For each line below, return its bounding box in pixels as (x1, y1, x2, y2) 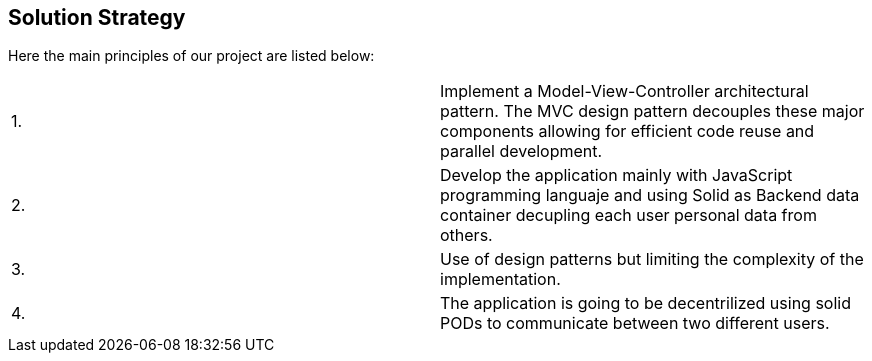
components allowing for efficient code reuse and (440, 121, 815, 142)
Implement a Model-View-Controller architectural (440, 81, 809, 102)
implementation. (440, 269, 561, 290)
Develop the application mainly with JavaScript (440, 165, 793, 186)
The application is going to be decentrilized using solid (440, 293, 851, 314)
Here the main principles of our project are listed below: (8, 47, 375, 65)
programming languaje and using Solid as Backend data (440, 185, 860, 206)
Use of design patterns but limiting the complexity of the (440, 249, 864, 270)
